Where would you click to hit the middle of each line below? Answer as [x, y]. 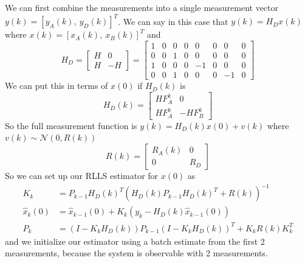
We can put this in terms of [57, 86]
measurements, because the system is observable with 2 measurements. [136, 253]
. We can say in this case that [173, 21]
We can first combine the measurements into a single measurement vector [142, 8]
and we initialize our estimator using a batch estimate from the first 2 [135, 241]
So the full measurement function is [71, 125]
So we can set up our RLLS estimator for [82, 175]
